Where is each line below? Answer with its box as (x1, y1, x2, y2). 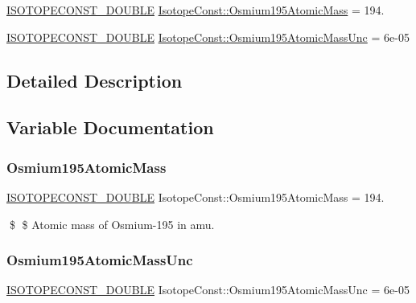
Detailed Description (6, 68, 183, 92)
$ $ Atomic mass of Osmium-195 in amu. (9, 215, 215, 232)
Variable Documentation (6, 115, 214, 140)
